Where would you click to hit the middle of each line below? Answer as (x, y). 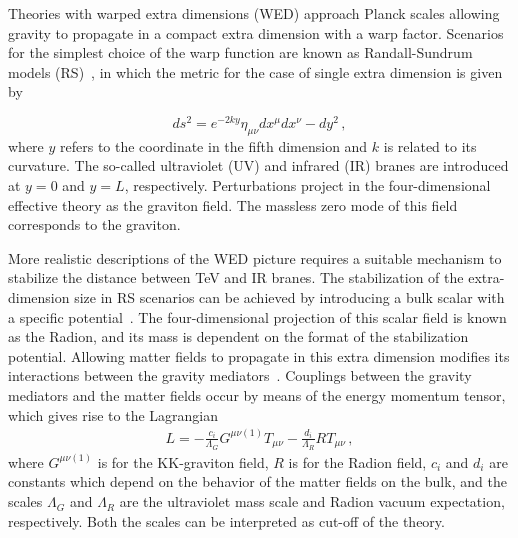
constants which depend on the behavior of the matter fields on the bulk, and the (257, 481)
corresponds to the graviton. (94, 224)
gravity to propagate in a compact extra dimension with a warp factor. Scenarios (256, 32)
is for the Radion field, (357, 461)
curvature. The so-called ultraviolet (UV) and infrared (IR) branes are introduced (258, 165)
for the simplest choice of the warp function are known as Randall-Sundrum (240, 52)
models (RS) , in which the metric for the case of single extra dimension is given (255, 71)
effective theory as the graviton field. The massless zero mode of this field (233, 204)
